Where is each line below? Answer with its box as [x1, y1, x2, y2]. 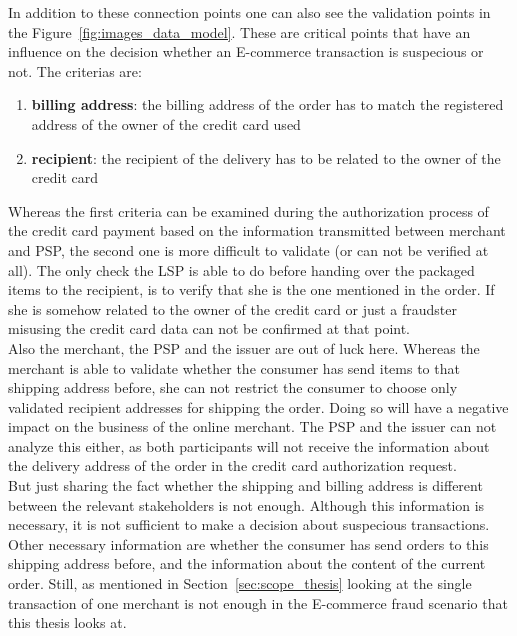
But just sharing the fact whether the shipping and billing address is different [8, 475, 483, 496]
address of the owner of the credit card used [31, 113, 301, 134]
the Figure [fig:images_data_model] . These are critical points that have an [8, 21, 471, 42]
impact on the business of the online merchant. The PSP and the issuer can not [8, 416, 497, 437]
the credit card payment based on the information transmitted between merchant [8, 220, 506, 241]
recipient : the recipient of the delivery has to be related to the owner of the [31, 147, 501, 168]
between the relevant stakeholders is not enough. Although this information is [8, 494, 485, 515]
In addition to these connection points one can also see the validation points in [8, 2, 491, 22]
